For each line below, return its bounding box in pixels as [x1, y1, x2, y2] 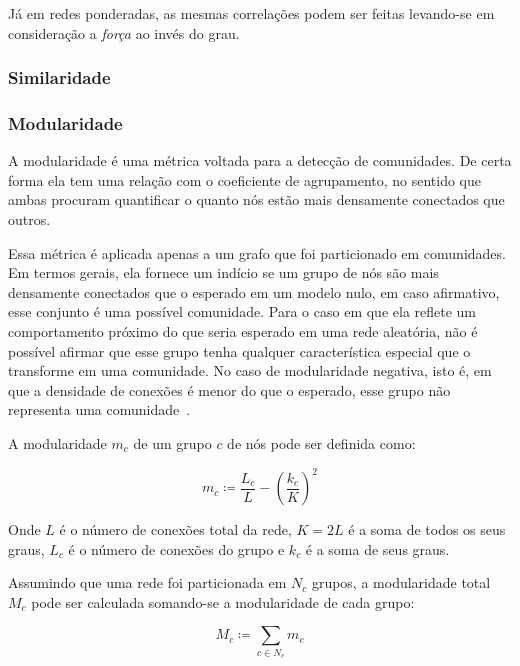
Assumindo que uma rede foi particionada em [8, 572, 287, 593]
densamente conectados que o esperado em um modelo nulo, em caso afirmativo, [8, 281, 500, 302]
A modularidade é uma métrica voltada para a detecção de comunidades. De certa [8, 150, 512, 171]
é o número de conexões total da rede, [59, 519, 292, 540]
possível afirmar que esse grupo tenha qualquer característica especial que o [8, 340, 471, 361]
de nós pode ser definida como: [227, 432, 416, 453]
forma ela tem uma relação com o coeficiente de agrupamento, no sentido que [8, 169, 482, 190]
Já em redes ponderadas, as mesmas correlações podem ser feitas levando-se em [8, 3, 495, 23]
